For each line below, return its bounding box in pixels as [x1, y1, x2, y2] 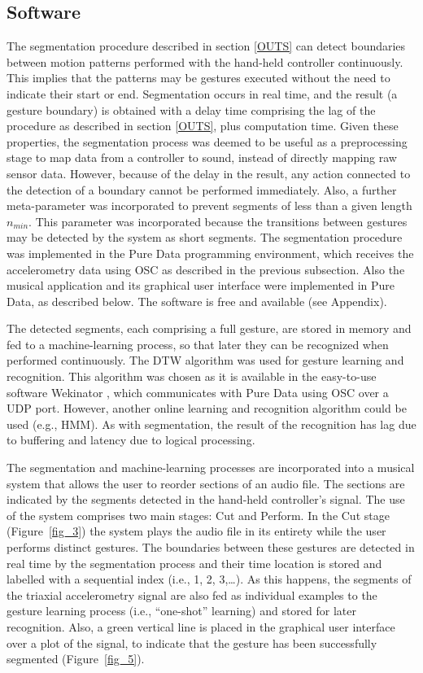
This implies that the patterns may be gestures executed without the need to [7, 69, 390, 86]
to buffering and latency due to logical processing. [7, 431, 255, 448]
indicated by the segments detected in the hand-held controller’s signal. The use [7, 491, 405, 508]
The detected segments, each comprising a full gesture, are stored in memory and [7, 320, 412, 337]
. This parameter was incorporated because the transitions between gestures [28, 212, 408, 229]
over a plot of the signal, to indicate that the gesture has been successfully [7, 634, 377, 651]
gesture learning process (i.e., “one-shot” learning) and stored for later [7, 602, 356, 619]
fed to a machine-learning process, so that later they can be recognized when [7, 335, 389, 352]
